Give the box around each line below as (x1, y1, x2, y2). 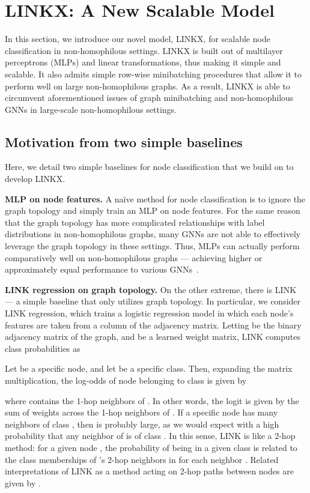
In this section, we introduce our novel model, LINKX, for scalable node (5, 32, 270, 45)
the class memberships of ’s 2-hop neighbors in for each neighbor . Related (5, 453, 279, 465)
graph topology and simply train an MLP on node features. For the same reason (5, 204, 300, 217)
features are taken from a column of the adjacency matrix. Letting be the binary (5, 318, 302, 331)
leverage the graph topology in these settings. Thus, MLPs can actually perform (5, 240, 300, 252)
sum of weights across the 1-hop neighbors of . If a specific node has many (5, 406, 278, 419)
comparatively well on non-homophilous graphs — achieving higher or (5, 251, 263, 264)
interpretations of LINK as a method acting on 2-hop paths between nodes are (5, 465, 294, 477)
